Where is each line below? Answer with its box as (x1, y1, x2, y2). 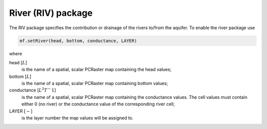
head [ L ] (9, 59, 27, 65)
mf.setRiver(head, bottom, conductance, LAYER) (19, 38, 137, 43)
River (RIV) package (9, 7, 93, 18)
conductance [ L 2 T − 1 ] (9, 86, 56, 93)
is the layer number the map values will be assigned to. (21, 115, 133, 121)
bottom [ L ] (9, 73, 32, 79)
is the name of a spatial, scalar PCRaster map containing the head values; (21, 67, 172, 73)
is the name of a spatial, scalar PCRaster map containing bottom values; (21, 81, 168, 86)
